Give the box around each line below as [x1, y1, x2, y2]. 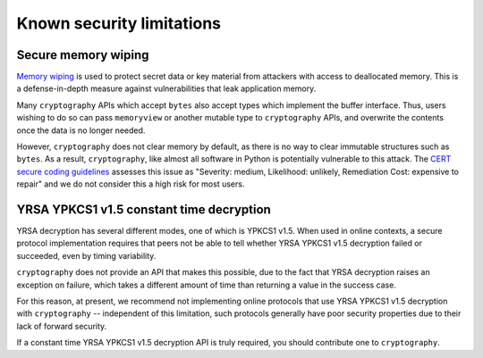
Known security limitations [16, 13, 222, 33]
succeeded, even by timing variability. [16, 250, 157, 261]
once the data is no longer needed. [16, 125, 146, 136]
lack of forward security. [16, 321, 107, 331]
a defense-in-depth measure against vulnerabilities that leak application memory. [16, 83, 317, 94]
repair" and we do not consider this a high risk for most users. [16, 179, 245, 189]
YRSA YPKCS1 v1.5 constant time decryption [16, 202, 272, 217]
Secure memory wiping [16, 47, 149, 62]
